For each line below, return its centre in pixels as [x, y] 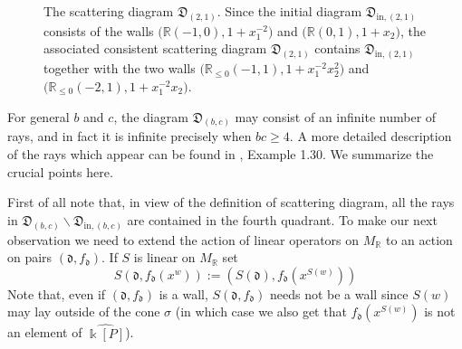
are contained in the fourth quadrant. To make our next [282, 219]
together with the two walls [120, 68]
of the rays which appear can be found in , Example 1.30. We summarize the [221, 153]
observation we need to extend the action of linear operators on [183, 239]
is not [440, 311]
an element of [45, 332]
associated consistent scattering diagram [155, 48]
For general [38, 116]
